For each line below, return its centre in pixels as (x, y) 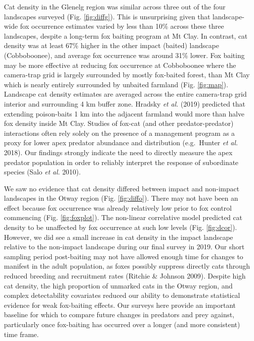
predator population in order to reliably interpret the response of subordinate (121, 162)
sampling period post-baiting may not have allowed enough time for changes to (124, 256)
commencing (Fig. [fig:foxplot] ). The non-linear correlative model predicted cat (123, 217)
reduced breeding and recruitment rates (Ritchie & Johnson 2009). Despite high (125, 276)
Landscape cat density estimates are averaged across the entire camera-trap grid (126, 94)
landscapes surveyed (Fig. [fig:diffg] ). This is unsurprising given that (107, 16)
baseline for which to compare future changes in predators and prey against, (119, 314)
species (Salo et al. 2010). (42, 172)
